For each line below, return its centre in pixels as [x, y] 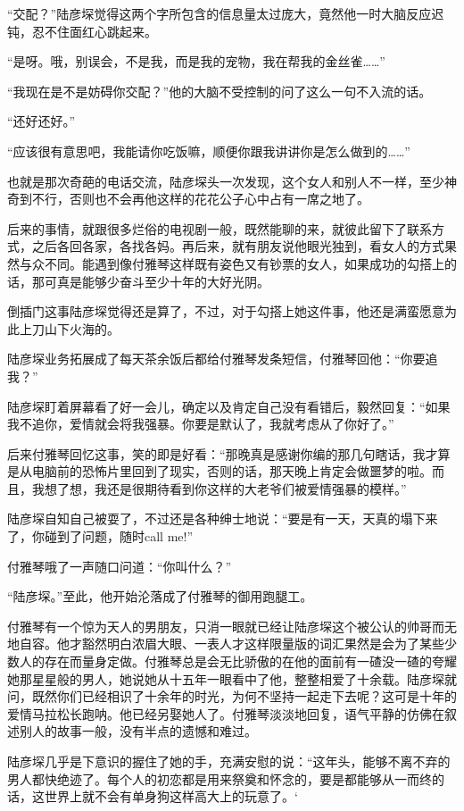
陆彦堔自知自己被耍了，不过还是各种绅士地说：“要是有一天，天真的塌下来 [223, 518]
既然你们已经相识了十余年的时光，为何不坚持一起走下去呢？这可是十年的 [244, 696]
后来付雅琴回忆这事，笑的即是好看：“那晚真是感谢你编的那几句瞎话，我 [216, 453]
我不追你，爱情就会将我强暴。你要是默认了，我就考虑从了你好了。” [201, 424]
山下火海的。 [82, 328]
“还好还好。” [41, 121]
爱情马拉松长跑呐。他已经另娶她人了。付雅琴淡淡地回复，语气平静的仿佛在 [226, 713]
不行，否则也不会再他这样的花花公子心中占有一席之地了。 [200, 199]
